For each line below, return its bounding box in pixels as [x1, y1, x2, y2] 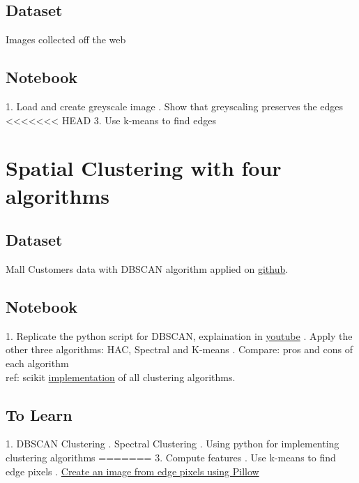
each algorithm [6, 355, 69, 370]
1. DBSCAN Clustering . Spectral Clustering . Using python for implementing [6, 436, 339, 451]
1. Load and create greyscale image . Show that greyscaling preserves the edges [6, 99, 344, 113]
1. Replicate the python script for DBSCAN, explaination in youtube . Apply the [6, 328, 353, 343]
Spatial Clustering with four [6, 154, 282, 182]
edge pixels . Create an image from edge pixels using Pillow [6, 463, 259, 478]
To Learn [6, 403, 72, 425]
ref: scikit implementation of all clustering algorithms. [6, 369, 236, 384]
